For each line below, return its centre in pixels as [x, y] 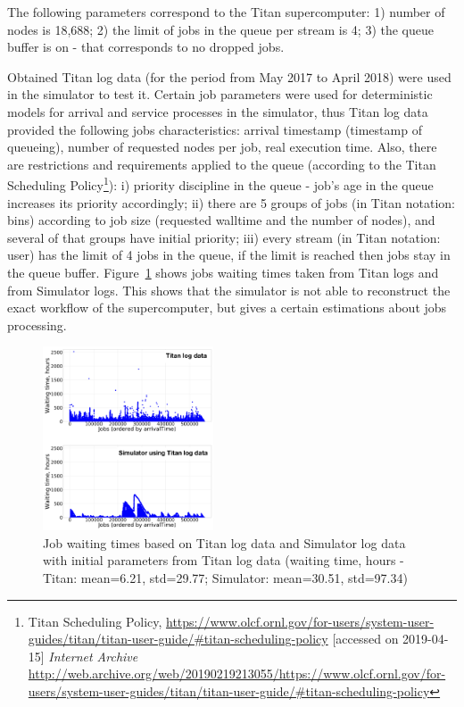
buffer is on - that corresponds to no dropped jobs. [146, 47]
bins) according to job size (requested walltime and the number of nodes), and [221, 220]
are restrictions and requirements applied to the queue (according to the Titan [222, 164]
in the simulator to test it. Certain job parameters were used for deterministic [220, 94]
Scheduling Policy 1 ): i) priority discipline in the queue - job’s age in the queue [220, 183]
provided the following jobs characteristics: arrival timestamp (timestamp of [215, 129]
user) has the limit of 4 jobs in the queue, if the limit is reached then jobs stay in [229, 255]
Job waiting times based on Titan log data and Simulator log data [224, 542]
